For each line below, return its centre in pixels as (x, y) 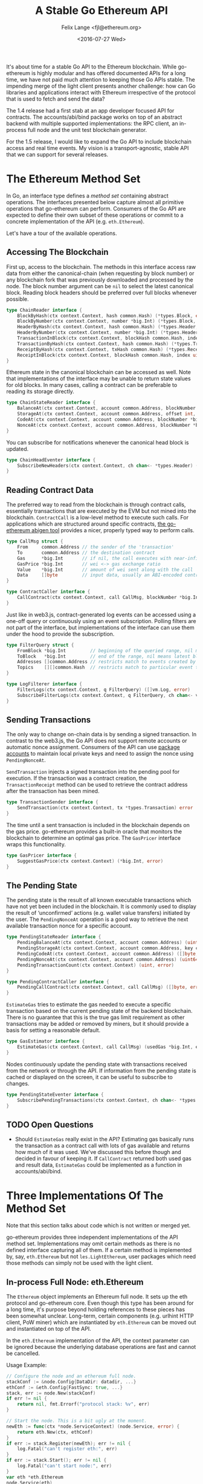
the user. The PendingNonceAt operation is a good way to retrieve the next (97, 919)
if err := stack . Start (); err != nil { (56, 1460)
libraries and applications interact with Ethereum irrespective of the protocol (101, 92)
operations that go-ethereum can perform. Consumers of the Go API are (96, 208)
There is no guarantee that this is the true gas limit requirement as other (95, 1017)
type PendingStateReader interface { (54, 937)
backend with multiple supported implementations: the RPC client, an (92, 123)
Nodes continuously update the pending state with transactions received (97, 1064)
